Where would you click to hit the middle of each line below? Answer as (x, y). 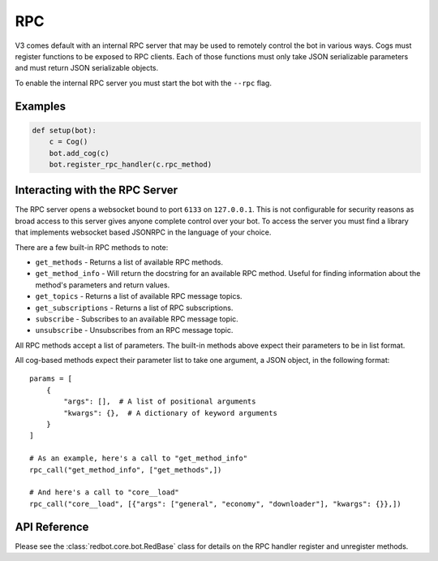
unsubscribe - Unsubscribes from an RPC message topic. (134, 330)
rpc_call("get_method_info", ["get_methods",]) (126, 470)
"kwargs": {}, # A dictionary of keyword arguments (170, 413)
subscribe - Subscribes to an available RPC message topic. (137, 319)
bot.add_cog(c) (79, 153)
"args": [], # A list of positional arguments (160, 401)
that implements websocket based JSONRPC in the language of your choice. (143, 232)
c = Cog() (69, 142)
